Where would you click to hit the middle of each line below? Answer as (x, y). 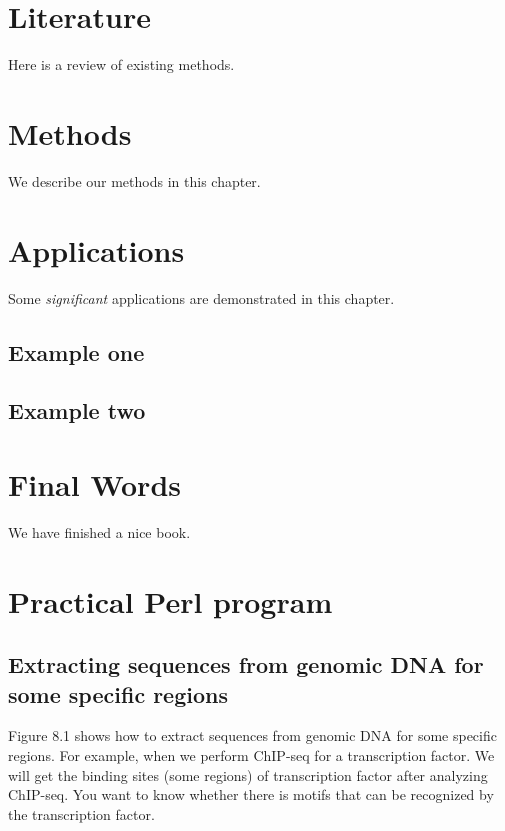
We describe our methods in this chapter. (134, 180)
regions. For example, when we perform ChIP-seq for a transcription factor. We (251, 755)
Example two (77, 410)
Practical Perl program (170, 600)
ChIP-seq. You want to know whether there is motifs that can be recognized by (251, 794)
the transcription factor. (81, 813)
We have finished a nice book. (99, 531)
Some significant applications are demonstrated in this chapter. (201, 297)
